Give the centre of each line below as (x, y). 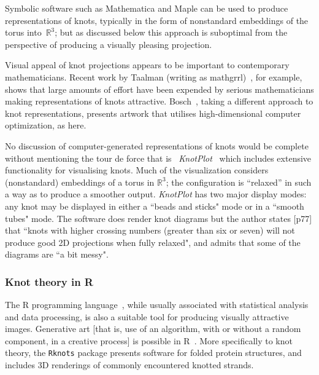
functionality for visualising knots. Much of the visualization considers (137, 170)
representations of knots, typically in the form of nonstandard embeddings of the (157, 20)
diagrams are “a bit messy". (57, 254)
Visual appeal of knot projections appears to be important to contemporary (147, 65)
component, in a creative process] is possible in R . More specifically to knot (149, 340)
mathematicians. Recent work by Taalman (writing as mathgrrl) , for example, (154, 77)
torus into (23, 32)
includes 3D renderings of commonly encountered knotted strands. (129, 365)
